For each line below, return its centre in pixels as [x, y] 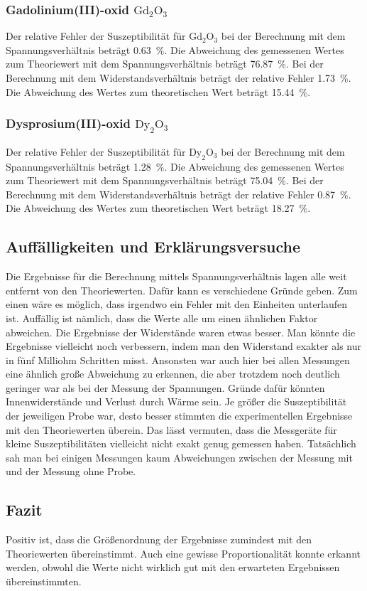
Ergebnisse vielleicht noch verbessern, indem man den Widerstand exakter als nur [184, 346]
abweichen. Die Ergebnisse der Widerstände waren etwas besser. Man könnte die [181, 332]
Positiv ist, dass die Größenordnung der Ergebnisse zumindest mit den [159, 539]
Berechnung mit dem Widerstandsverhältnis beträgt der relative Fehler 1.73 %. [179, 78]
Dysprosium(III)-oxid [68, 123]
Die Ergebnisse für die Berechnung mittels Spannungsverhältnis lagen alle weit [176, 276]
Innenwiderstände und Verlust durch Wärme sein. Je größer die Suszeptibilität [176, 401]
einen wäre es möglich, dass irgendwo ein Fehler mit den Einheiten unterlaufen [177, 304]
